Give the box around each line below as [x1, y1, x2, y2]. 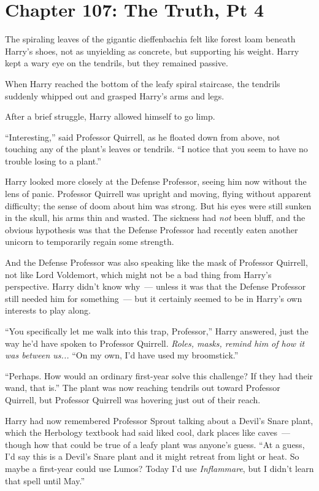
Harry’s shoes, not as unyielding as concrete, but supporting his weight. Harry [5, 44, 299, 57]
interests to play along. [5, 304, 91, 317]
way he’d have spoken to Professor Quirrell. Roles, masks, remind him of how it [5, 336, 305, 349]
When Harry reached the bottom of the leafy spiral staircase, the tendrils [5, 77, 280, 90]
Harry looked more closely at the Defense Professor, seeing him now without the [5, 175, 307, 188]
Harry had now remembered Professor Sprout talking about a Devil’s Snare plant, [5, 414, 313, 427]
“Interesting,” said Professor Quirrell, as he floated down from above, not [5, 130, 280, 143]
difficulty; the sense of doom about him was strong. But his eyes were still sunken [5, 199, 312, 212]
